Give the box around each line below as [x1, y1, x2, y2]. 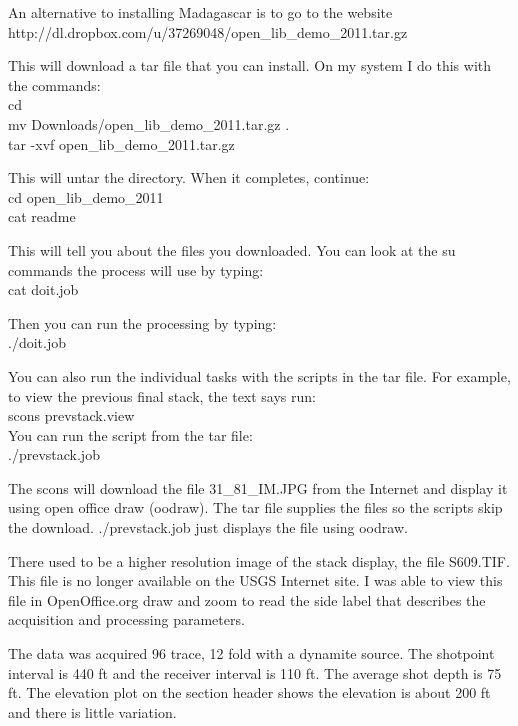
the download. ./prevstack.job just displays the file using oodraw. [8, 517, 408, 538]
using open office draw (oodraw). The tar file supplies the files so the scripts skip [8, 497, 503, 518]
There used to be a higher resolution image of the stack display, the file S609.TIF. [8, 550, 510, 571]
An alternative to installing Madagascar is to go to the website [8, 2, 393, 22]
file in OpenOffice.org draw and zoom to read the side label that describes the [8, 589, 486, 610]
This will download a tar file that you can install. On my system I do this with [8, 55, 492, 76]
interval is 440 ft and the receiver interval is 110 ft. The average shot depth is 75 [8, 662, 502, 683]
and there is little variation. [8, 701, 177, 722]
